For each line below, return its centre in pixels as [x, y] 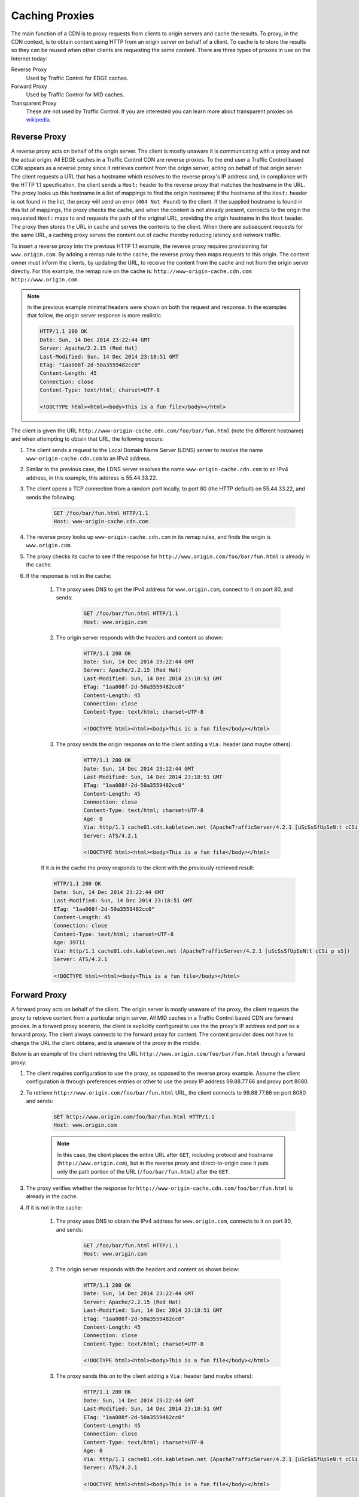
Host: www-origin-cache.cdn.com [101, 521]
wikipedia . [39, 120]
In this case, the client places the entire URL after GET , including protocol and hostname [165, 1154]
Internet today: [29, 58]
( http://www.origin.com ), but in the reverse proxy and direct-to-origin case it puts [163, 1163]
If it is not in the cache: [54, 1207]
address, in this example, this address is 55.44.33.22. [92, 478]
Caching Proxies [53, 16]
